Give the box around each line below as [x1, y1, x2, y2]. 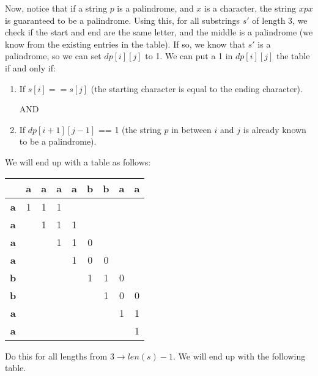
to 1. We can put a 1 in [145, 49, 233, 62]
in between [171, 123, 212, 136]
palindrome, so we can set [5, 49, 102, 62]
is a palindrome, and [117, 2, 194, 14]
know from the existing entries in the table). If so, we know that [5, 37, 246, 50]
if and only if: [5, 61, 56, 74]
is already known [243, 123, 306, 136]
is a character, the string [204, 2, 297, 14]
